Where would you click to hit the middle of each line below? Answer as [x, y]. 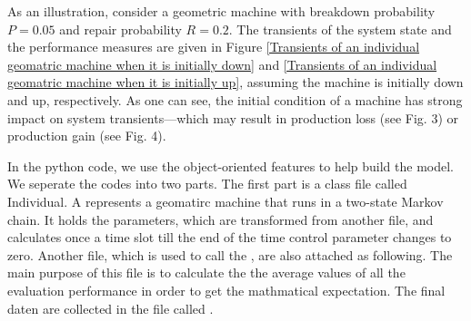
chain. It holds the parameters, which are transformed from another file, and [220, 219]
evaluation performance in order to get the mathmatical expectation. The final [226, 290]
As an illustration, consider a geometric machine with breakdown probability [221, 11]
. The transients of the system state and [340, 29]
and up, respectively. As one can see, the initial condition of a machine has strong [235, 99]
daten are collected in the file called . [110, 308]
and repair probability [120, 29]
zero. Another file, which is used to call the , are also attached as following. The [230, 254]
